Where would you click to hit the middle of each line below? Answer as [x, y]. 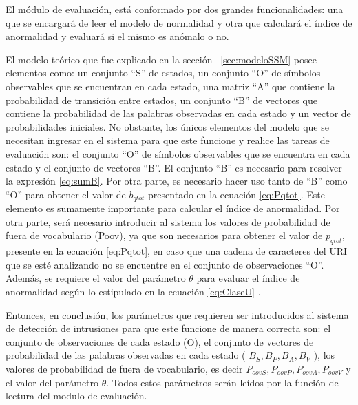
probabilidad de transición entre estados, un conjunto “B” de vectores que [161, 100]
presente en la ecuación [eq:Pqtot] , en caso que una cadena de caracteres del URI [177, 251]
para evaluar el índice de [248, 278]
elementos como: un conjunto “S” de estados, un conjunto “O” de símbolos [163, 73]
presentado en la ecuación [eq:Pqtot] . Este [236, 194]
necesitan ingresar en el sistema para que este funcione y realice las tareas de [168, 140]
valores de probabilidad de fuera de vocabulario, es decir [124, 368]
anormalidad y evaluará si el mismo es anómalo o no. [117, 36]
